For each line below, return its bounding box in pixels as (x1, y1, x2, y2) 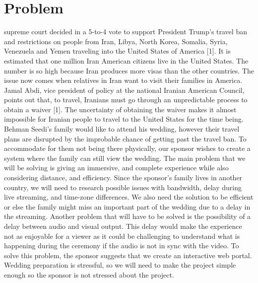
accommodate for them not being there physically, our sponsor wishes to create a (4, 143, 251, 153)
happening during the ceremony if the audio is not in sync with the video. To (4, 240, 239, 251)
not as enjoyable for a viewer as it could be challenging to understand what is (4, 230, 240, 241)
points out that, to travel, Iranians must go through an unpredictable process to (4, 94, 248, 105)
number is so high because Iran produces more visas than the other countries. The (4, 65, 254, 75)
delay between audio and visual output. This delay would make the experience (4, 221, 242, 231)
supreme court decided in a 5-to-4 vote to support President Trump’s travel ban (4, 26, 247, 37)
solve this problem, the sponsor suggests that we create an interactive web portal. (4, 250, 252, 260)
